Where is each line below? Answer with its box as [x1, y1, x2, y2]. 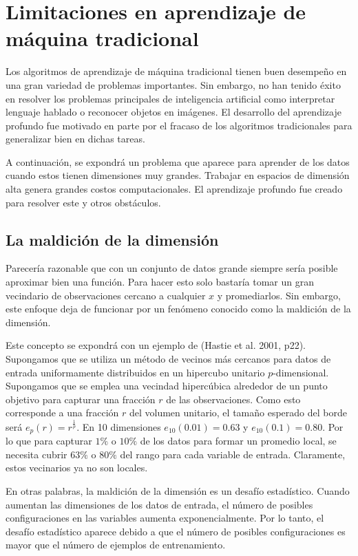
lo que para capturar [6, 434, 92, 448]
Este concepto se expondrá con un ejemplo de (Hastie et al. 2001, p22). [6, 338, 306, 352]
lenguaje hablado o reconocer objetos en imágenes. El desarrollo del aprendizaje [6, 105, 341, 119]
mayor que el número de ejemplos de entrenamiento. [6, 537, 226, 552]
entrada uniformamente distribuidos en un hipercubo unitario [6, 365, 265, 379]
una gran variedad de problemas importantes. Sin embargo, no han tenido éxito [6, 77, 341, 92]
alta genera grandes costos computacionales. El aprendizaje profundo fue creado [6, 182, 343, 196]
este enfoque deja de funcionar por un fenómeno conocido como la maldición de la [6, 301, 351, 316]
